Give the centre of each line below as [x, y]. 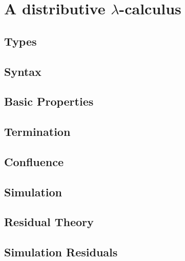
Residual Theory [49, 222]
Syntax [23, 71]
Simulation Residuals [61, 252]
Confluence [34, 161]
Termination [37, 132]
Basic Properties [49, 101]
